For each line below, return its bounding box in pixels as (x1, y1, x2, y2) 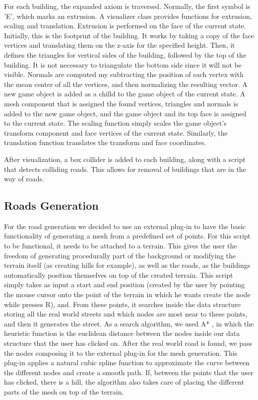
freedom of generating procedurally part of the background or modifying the (4, 250, 236, 260)
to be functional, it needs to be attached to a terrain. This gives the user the (4, 240, 237, 251)
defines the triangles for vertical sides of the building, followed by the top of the (4, 49, 247, 60)
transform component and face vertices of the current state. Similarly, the (4, 127, 228, 138)
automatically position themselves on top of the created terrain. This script (4, 269, 233, 280)
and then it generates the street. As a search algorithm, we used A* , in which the (4, 318, 254, 328)
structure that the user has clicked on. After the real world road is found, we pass (4, 338, 253, 348)
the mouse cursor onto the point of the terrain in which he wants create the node (4, 289, 251, 300)
